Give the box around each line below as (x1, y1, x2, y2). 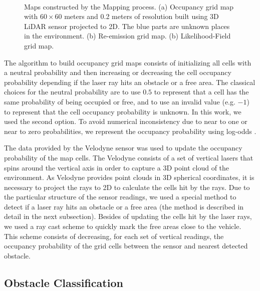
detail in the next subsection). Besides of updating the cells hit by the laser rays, (4, 211, 252, 221)
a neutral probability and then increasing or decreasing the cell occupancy (4, 67, 231, 77)
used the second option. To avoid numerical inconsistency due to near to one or (4, 116, 247, 126)
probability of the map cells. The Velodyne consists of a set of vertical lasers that (4, 152, 253, 162)
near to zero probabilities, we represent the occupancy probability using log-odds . (4, 125, 256, 136)
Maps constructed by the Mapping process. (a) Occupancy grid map (24, 1, 234, 11)
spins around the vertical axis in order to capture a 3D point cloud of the (4, 162, 229, 172)
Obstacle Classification (4, 274, 123, 290)
